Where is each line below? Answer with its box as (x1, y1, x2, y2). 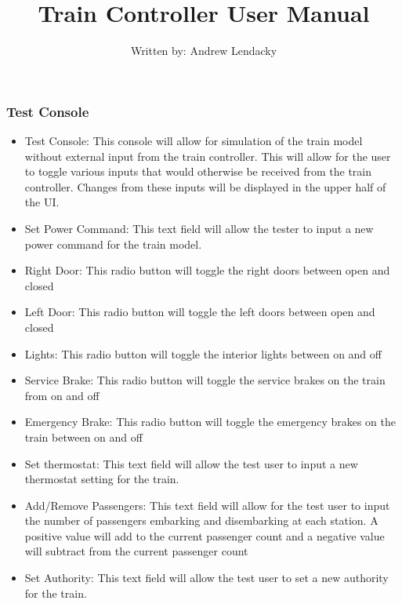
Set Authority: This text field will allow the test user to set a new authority (24, 569, 389, 586)
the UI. (24, 194, 60, 210)
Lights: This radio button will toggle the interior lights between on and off (24, 345, 382, 362)
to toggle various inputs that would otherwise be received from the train (24, 163, 371, 180)
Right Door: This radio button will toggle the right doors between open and (24, 262, 390, 278)
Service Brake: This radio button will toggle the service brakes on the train (24, 372, 386, 388)
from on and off (24, 387, 100, 403)
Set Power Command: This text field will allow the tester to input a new (24, 220, 374, 236)
